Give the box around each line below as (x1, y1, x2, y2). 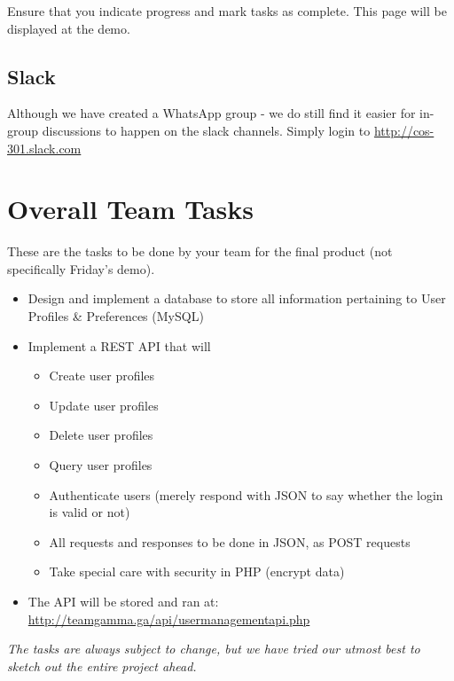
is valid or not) (49, 503, 130, 521)
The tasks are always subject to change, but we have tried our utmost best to (7, 639, 420, 658)
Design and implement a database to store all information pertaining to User (27, 289, 446, 308)
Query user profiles (49, 456, 153, 474)
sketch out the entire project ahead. (7, 656, 197, 675)
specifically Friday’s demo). (7, 259, 155, 278)
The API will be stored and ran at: (27, 592, 219, 611)
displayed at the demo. (7, 19, 130, 37)
